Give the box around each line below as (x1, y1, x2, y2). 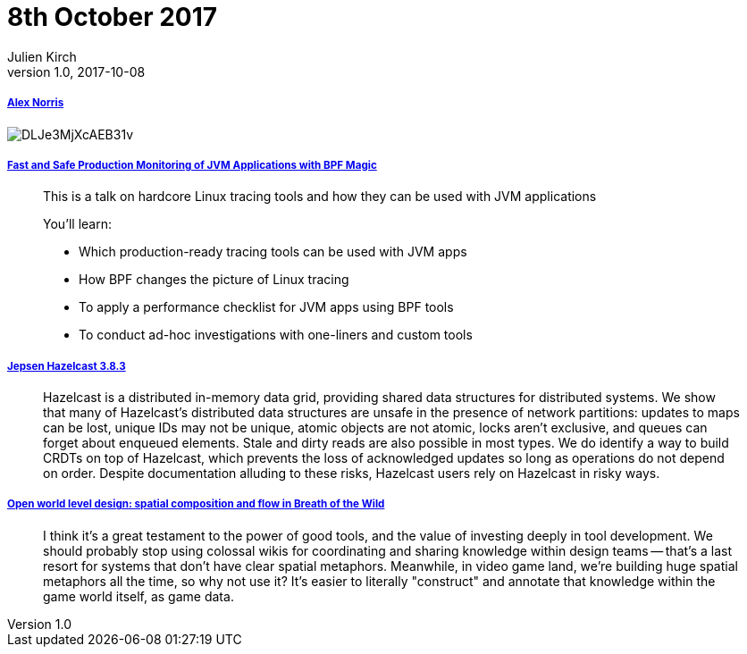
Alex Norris (7, 96, 64, 110)
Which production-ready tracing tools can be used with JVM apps (79, 244, 467, 260)
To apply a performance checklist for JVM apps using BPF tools (79, 299, 454, 315)
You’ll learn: (43, 216, 113, 232)
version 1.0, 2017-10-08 (7, 63, 146, 80)
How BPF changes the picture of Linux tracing (79, 272, 349, 288)
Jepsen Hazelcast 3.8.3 (7, 359, 126, 373)
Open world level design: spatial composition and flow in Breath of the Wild (7, 498, 385, 511)
